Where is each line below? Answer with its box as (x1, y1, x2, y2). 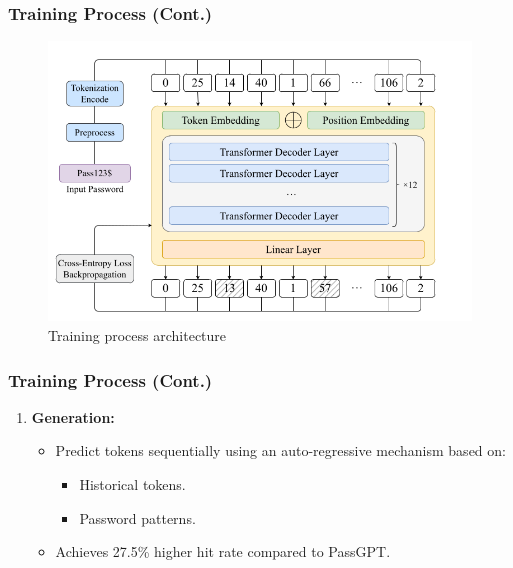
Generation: (31, 406, 115, 427)
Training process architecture (48, 325, 227, 346)
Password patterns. (79, 507, 196, 528)
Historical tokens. (79, 474, 186, 495)
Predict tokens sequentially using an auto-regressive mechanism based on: (55, 440, 506, 461)
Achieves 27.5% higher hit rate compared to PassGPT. (55, 541, 391, 562)
